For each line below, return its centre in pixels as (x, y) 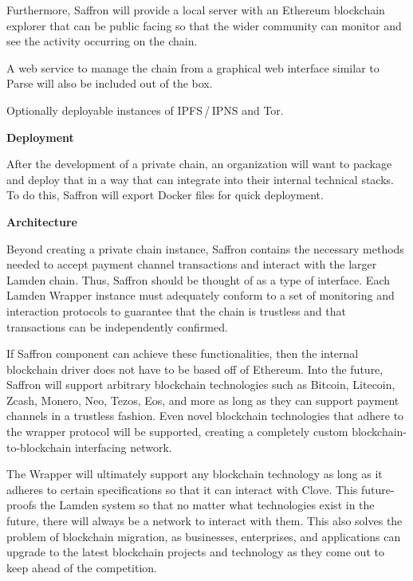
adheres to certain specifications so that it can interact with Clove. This (182, 489)
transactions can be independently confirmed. (117, 326)
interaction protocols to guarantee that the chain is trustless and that (176, 310)
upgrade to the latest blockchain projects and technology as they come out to (195, 552)
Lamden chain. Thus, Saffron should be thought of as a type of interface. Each (198, 279)
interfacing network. (123, 447)
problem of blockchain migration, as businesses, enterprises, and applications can (204, 536)
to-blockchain (39, 447)
